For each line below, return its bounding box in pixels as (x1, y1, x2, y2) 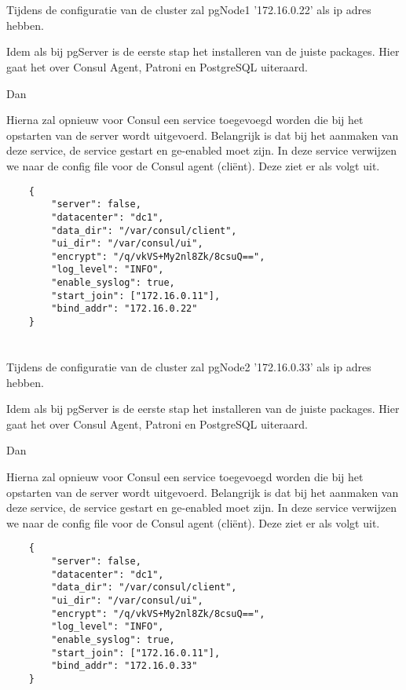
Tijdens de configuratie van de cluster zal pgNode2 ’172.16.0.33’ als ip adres (6, 358, 371, 374)
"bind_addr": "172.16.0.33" (51, 660, 198, 672)
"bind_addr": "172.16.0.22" (51, 303, 198, 315)
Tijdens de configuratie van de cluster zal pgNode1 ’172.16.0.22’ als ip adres (6, 2, 371, 18)
